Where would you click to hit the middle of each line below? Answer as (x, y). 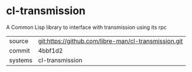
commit (19, 50)
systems (21, 60)
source (19, 41)
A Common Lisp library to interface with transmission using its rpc (87, 27)
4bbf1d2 (51, 50)
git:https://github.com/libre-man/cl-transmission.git (110, 41)
